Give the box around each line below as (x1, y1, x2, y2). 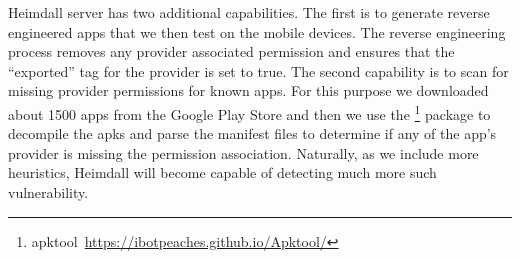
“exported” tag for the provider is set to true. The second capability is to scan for (8, 60, 509, 81)
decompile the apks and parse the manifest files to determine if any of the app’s (8, 123, 497, 144)
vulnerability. (8, 182, 89, 202)
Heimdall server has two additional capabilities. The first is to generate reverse (8, 2, 490, 22)
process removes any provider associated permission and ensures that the (8, 41, 455, 62)
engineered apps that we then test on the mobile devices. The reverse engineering (8, 21, 506, 42)
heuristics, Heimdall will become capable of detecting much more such (8, 162, 437, 183)
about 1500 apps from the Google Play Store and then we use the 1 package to (8, 100, 491, 124)
